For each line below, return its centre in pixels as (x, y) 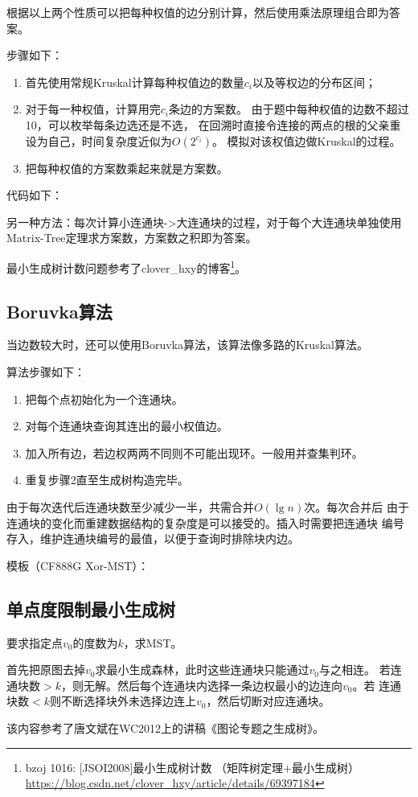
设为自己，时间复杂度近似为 (98, 140)
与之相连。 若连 (360, 670)
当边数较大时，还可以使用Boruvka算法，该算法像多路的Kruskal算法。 (187, 345)
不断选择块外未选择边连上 (128, 701)
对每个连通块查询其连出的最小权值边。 (127, 426)
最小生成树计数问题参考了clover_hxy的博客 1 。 (127, 266)
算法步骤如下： (46, 371)
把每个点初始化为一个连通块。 (104, 398)
